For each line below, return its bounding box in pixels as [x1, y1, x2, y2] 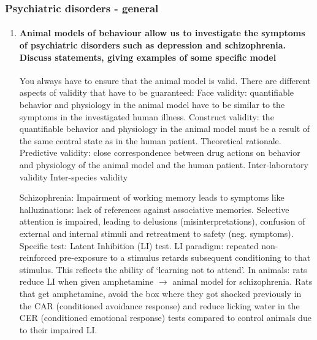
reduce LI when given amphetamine [19, 275, 154, 288]
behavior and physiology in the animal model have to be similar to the [19, 98, 285, 111]
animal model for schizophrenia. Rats [172, 275, 313, 288]
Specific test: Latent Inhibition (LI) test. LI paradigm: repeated [19, 239, 259, 252]
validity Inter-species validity [19, 170, 128, 183]
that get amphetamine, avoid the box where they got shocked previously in [19, 287, 302, 299]
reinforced [19, 251, 57, 264]
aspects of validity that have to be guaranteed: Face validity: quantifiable [19, 86, 294, 99]
